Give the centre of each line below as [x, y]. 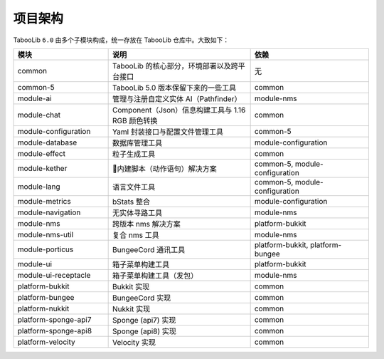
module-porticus [46, 249]
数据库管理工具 [138, 142]
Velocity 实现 [134, 342]
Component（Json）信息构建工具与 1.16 [179, 110]
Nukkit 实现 [132, 308]
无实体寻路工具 [138, 212]
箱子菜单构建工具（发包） [155, 276]
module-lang [39, 187]
